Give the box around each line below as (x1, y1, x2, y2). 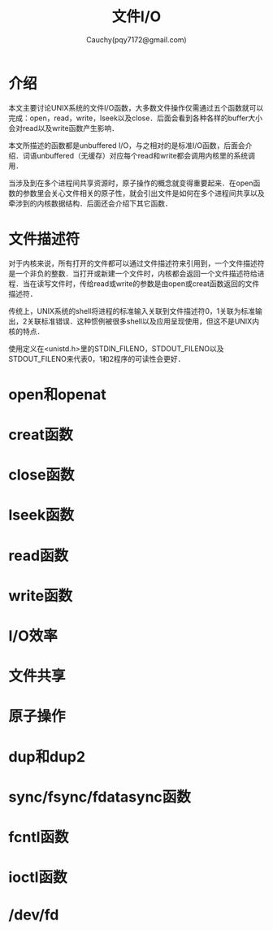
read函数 (8, 546, 69, 565)
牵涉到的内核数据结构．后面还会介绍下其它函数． (8, 198, 172, 208)
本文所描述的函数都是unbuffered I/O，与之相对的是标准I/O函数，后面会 (8, 140, 245, 150)
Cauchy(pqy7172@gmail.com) (86, 34, 187, 45)
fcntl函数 (8, 828, 69, 846)
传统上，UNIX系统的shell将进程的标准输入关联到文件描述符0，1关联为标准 (8, 306, 256, 315)
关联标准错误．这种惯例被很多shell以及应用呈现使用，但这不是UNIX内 (27, 316, 260, 326)
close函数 (8, 466, 75, 485)
